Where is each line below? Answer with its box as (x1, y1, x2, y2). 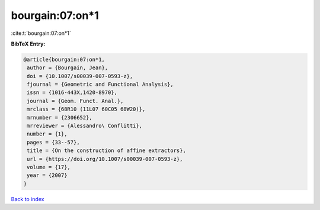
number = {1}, (27, 131, 68, 137)
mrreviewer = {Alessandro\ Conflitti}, (27, 122, 142, 130)
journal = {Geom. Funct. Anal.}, (27, 98, 124, 104)
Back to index (11, 195, 44, 202)
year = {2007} (27, 172, 68, 179)
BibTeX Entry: (11, 40, 46, 47)
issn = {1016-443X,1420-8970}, (27, 89, 118, 96)
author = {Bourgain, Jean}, (27, 64, 108, 71)
